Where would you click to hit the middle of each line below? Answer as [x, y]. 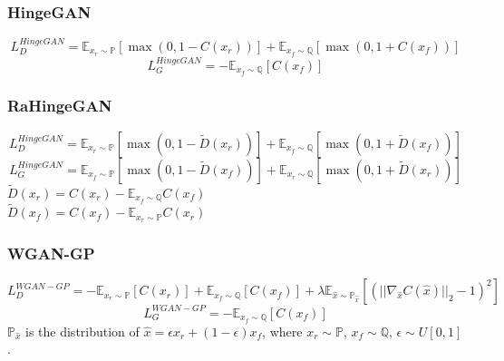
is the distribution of [82, 331]
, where [282, 331]
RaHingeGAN [60, 106]
